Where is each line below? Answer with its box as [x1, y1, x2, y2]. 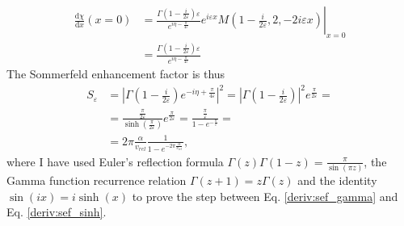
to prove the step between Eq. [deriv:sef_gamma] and [132, 187, 398, 204]
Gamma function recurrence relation [6, 171, 187, 188]
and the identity [297, 171, 377, 188]
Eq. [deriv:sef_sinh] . [6, 203, 107, 220]
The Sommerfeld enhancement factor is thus [6, 65, 225, 82]
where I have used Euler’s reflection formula [6, 153, 224, 169]
